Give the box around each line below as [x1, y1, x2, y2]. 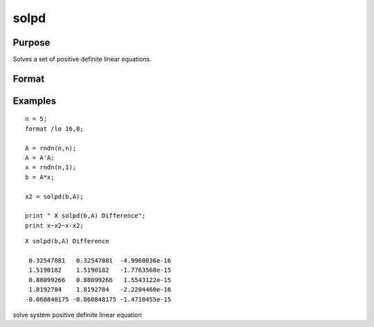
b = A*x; [25, 173, 55, 181]
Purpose [12, 37, 51, 48]
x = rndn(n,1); [25, 163, 77, 171]
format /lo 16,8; [25, 124, 84, 133]
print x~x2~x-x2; [25, 221, 84, 230]
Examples [12, 95, 57, 106]
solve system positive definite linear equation [12, 310, 142, 319]
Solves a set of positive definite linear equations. [12, 55, 152, 64]
